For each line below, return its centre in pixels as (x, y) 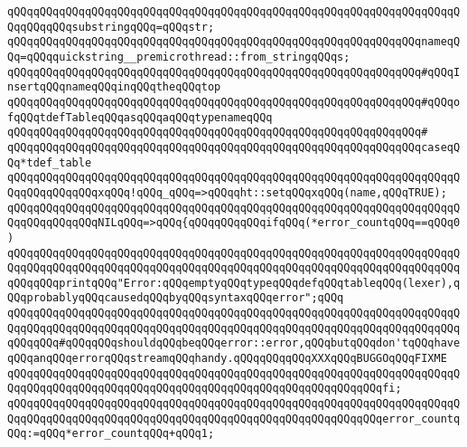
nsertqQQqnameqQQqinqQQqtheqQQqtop (114, 87)
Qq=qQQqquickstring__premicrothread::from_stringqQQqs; (179, 57)
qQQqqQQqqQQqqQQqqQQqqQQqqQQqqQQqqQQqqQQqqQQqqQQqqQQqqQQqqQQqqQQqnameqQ (234, 42)
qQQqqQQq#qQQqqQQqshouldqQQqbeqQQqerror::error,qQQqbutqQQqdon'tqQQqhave (234, 343)
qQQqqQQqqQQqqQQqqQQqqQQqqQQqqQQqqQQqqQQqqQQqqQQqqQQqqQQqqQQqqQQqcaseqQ (234, 147)
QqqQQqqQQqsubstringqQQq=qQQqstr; (111, 27)
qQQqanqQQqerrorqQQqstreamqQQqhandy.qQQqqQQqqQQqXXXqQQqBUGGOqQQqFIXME (227, 359)
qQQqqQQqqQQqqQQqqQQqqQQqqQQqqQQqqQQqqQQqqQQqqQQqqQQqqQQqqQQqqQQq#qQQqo (234, 102)
